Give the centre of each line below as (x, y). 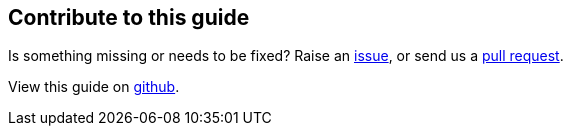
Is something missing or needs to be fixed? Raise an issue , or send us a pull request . (286, 56)
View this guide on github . (94, 87)
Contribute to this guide (129, 17)
